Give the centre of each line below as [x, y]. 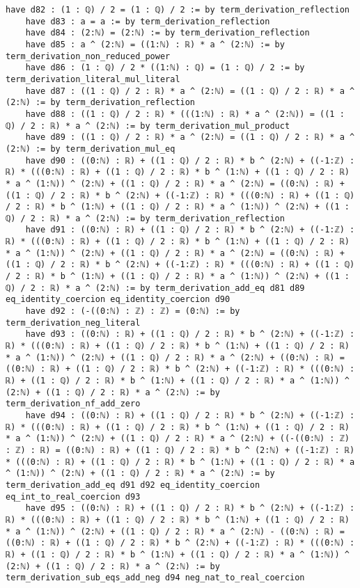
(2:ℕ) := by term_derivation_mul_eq [91, 149]
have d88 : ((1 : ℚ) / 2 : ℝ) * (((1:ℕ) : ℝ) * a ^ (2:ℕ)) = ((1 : [185, 114]
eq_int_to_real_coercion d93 [73, 496]
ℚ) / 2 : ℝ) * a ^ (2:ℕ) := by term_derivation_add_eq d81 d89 [155, 288]
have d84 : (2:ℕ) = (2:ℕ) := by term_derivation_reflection [167, 33]
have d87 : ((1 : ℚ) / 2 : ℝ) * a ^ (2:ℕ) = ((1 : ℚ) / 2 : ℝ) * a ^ [190, 91]
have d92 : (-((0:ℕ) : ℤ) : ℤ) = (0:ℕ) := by [133, 311]
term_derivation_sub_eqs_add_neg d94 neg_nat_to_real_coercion [155, 578]
